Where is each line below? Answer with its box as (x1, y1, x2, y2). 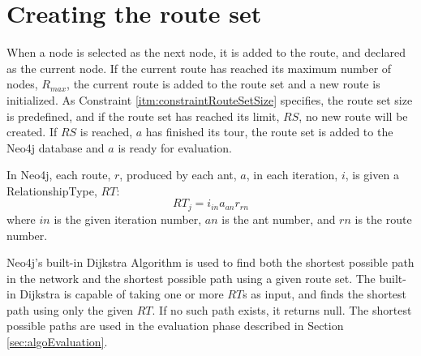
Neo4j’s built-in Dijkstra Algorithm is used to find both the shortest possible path (6, 254, 415, 271)
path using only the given (6, 301, 134, 318)
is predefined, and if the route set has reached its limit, (6, 107, 280, 124)
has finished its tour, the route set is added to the (145, 123, 393, 140)
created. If (6, 123, 58, 140)
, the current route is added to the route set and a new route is (67, 75, 380, 92)
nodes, (6, 75, 38, 92)
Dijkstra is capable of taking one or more (19, 285, 224, 302)
